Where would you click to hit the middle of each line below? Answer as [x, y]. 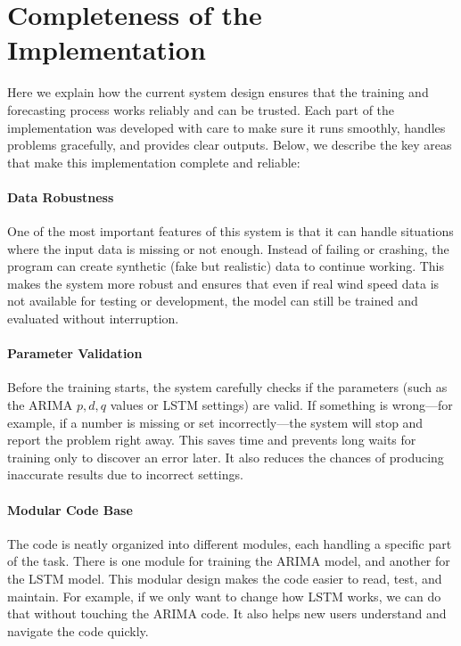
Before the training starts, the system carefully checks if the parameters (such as [227, 387]
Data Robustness [61, 196]
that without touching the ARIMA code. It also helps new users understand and [227, 613]
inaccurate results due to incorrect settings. [125, 474]
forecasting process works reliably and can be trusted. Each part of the [201, 109]
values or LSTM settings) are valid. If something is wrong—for [281, 405]
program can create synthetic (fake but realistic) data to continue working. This [226, 266]
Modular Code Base [70, 509]
